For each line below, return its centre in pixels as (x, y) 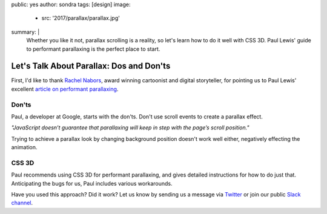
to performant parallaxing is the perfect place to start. (93, 49)
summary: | (25, 32)
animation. (24, 148)
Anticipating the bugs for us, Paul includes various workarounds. (92, 183)
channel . (22, 203)
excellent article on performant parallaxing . (65, 89)
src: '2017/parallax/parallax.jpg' (81, 18)
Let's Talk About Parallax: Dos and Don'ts (91, 66)
